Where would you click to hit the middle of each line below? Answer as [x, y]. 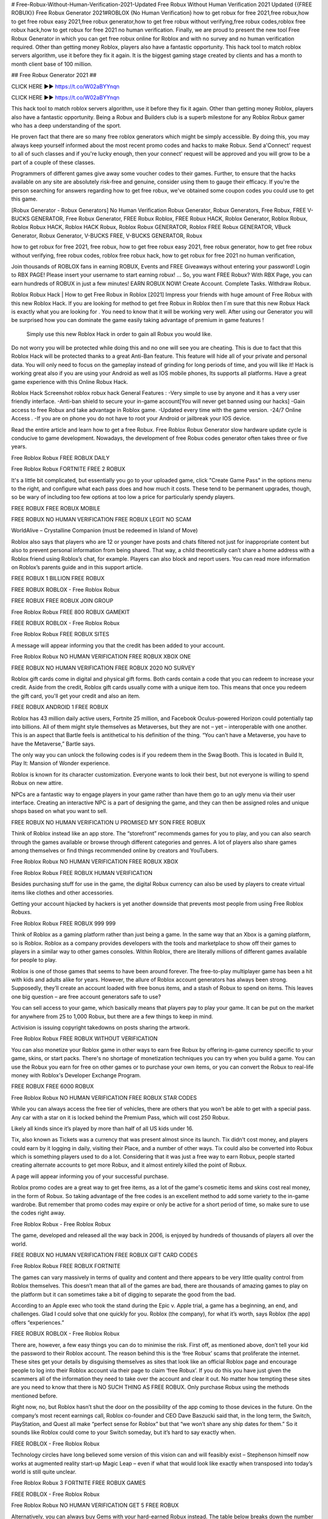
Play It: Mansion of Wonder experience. [61, 763]
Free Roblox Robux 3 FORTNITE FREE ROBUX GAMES [78, 1483]
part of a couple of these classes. [53, 162]
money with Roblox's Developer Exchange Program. [76, 1075]
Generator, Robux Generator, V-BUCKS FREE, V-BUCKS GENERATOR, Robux [107, 235]
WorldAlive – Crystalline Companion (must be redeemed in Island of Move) [104, 530]
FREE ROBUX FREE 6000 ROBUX [53, 1086]
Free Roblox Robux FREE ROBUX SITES [60, 634]
